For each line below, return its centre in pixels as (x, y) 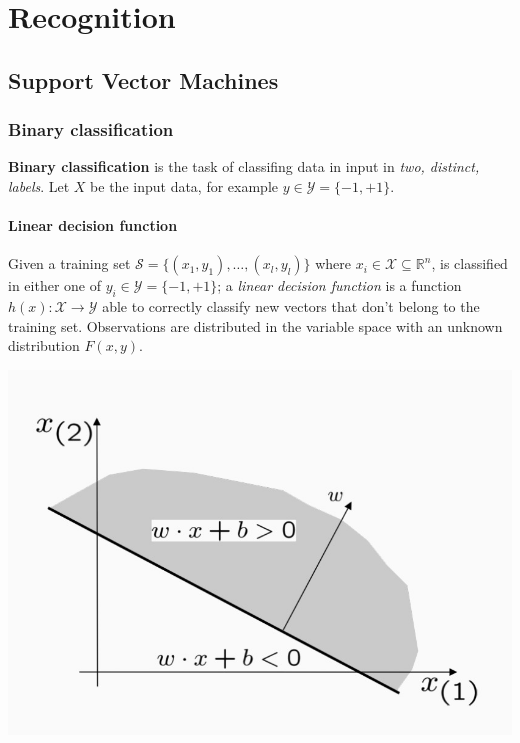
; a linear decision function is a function (339, 285)
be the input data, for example (184, 185)
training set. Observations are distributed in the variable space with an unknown (255, 325)
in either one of (54, 285)
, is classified (469, 263)
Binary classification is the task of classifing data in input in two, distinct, (244, 166)
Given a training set (69, 263)
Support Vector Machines (143, 79)
